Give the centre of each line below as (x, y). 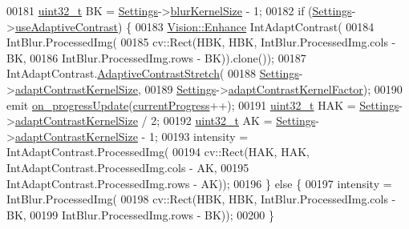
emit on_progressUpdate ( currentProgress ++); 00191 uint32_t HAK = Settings (203, 104)
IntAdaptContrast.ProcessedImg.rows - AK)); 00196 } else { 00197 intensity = (199, 183)
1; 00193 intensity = (198, 136)
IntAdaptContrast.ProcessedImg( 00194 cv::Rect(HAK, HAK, (158, 152)
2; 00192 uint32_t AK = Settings (233, 121)
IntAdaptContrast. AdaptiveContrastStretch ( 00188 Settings (153, 73)
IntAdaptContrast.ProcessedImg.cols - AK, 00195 (128, 167)
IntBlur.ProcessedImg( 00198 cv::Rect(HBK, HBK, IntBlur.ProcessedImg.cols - (201, 199)
